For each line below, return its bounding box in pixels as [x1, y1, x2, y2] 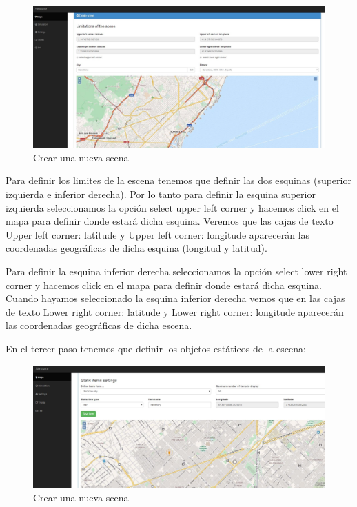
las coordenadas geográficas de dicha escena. [6, 318, 192, 332]
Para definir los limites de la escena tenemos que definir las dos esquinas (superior [6, 173, 351, 188]
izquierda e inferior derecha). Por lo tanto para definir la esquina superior [6, 186, 316, 201]
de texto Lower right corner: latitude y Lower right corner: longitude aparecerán [6, 304, 344, 319]
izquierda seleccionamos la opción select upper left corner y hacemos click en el [6, 200, 339, 215]
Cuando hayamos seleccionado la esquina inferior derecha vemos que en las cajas [6, 291, 345, 306]
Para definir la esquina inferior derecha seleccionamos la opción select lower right [6, 264, 347, 278]
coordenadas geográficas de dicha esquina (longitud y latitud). [6, 241, 267, 255]
